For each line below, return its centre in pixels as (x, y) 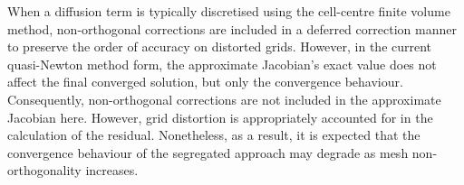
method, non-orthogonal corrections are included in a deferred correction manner (232, 28)
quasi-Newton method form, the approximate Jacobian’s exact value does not (222, 64)
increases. (112, 170)
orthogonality (44, 170)
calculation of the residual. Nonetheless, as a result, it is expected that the (214, 135)
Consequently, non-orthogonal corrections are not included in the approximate (224, 99)
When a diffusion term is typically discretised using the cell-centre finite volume (229, 11)
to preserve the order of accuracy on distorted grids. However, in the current (220, 46)
